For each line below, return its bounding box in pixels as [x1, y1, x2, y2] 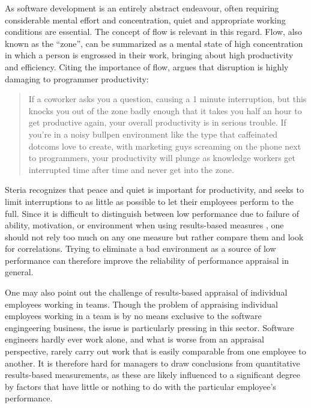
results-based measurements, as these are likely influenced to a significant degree [5, 368, 300, 381]
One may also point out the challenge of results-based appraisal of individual [5, 286, 288, 299]
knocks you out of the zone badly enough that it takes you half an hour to [28, 104, 302, 117]
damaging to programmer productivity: [5, 72, 149, 85]
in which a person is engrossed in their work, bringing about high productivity [5, 49, 294, 61]
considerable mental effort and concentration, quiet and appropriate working [5, 13, 286, 26]
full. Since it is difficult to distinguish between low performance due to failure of [5, 207, 299, 219]
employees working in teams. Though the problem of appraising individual [5, 297, 278, 310]
